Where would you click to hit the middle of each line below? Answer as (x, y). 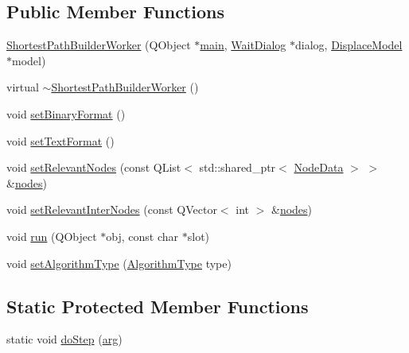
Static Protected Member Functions (158, 306)
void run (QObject (52, 236)
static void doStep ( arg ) (64, 339)
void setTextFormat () (60, 140)
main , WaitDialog (243, 45)
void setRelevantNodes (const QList (94, 167)
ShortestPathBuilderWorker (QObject (99, 45)
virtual (23, 87)
